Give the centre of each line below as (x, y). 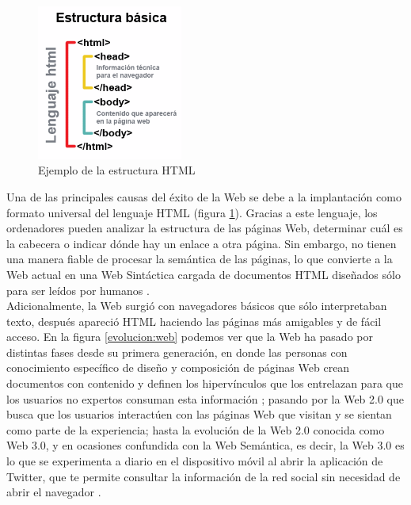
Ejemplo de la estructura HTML (117, 170)
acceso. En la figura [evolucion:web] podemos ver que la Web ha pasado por (190, 337)
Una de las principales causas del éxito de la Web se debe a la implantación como (204, 196)
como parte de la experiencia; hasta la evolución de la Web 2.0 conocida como (196, 429)
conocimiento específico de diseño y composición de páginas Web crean (178, 367)
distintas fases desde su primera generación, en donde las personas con (177, 352)
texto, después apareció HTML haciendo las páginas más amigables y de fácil (194, 321)
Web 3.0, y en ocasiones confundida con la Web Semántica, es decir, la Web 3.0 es (205, 445)
